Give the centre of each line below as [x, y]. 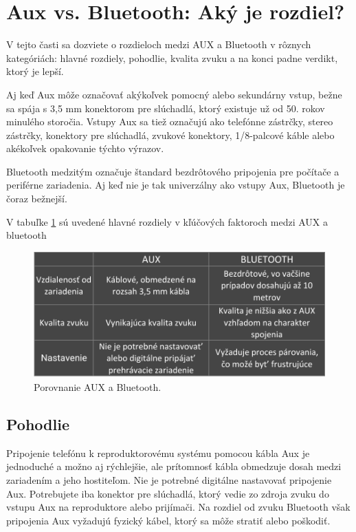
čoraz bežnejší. [37, 199]
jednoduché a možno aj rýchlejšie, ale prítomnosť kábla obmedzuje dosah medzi [174, 466]
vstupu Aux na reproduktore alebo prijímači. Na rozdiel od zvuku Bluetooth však [178, 507]
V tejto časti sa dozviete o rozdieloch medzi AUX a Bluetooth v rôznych [159, 44]
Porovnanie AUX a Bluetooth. [98, 386]
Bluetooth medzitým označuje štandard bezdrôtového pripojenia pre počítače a [173, 171]
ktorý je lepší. [35, 71]
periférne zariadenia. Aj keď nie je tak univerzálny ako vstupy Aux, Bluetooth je [176, 185]
